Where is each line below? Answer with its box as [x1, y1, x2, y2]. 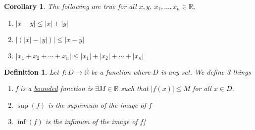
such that [121, 83, 149, 93]
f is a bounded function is [15, 83, 93, 93]
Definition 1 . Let [4, 66, 59, 77]
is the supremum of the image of [48, 99, 146, 110]
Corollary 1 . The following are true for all [4, 1, 137, 11]
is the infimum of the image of [45, 116, 138, 127]
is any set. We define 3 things [160, 66, 251, 77]
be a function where [91, 66, 151, 77]
